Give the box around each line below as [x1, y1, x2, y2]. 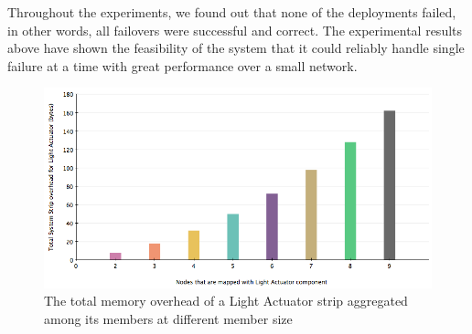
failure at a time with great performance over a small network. [7, 56, 358, 75]
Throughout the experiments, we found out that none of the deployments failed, [7, 3, 456, 21]
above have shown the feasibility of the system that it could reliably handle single [7, 38, 465, 57]
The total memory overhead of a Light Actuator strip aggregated [44, 291, 408, 310]
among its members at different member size [44, 309, 293, 329]
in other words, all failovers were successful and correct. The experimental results [7, 20, 463, 39]
